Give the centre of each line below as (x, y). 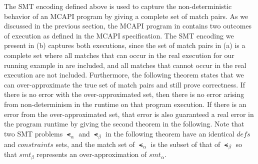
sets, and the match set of (95, 144)
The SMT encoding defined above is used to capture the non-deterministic (118, 6)
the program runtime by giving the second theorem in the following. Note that (124, 124)
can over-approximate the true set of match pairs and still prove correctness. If (125, 84)
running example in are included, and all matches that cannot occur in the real (125, 65)
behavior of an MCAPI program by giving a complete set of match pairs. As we (126, 16)
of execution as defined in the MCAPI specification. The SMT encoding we (119, 35)
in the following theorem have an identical (170, 133)
